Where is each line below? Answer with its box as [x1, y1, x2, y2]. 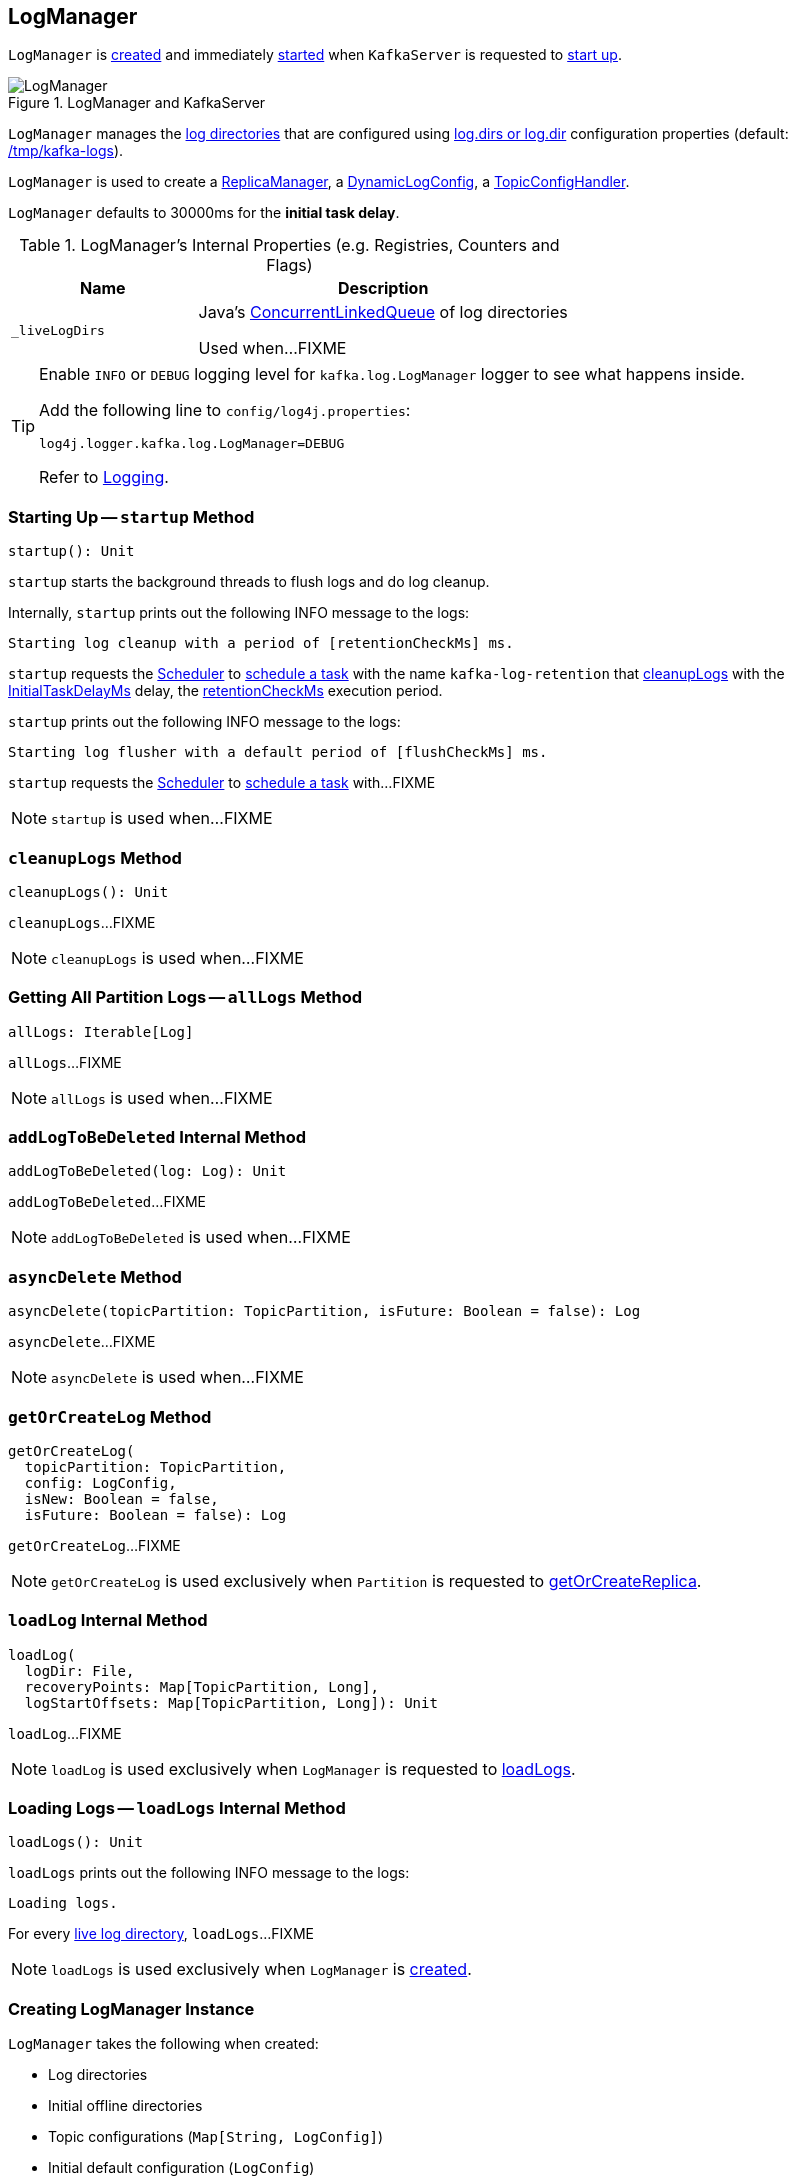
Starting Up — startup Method [8, 506, 255, 527]
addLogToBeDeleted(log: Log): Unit [8, 1163, 287, 1180]
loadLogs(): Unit [8, 1834, 143, 1851]
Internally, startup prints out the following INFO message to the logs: [8, 604, 470, 622]
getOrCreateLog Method [8, 1406, 212, 1427]
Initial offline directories [48, 2097, 203, 2115]
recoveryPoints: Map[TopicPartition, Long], [24, 1678, 379, 1695]
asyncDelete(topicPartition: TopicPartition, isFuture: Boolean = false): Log [8, 1303, 641, 1320]
